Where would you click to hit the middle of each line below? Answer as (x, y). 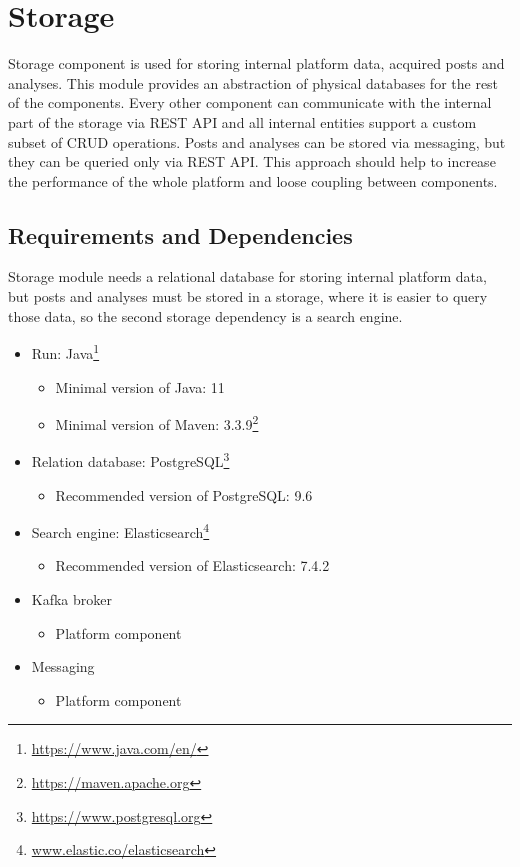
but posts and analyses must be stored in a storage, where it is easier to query (248, 296)
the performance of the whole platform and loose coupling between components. (253, 180)
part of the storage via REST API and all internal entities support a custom (242, 121)
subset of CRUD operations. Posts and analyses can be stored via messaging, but (257, 141)
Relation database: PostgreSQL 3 (130, 460)
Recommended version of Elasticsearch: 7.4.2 (192, 565)
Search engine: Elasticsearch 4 (120, 530)
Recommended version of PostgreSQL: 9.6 (184, 494)
